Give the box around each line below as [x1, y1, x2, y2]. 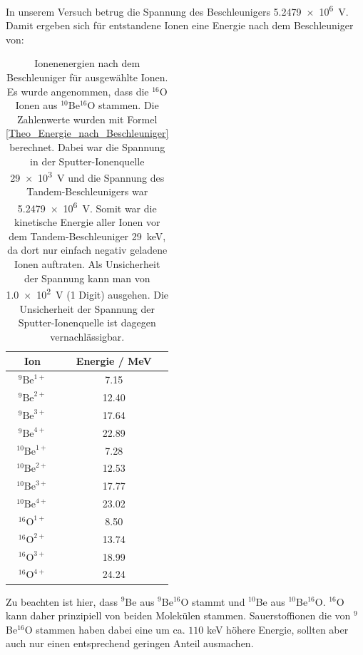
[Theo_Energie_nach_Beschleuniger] [6, 125, 169, 140]
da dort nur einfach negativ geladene [7, 242, 168, 257]
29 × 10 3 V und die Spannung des [10, 168, 165, 185]
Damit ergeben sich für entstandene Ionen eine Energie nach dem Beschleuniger [6, 18, 354, 33]
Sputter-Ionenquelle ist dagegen [18, 315, 156, 330]
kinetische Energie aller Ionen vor [14, 215, 160, 229]
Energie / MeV [76, 354, 152, 368]
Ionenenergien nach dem [34, 56, 140, 71]
